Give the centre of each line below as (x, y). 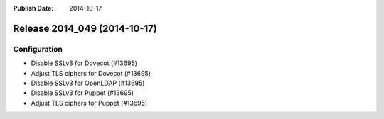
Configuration (38, 49)
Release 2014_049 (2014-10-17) (85, 28)
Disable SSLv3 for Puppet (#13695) (82, 93)
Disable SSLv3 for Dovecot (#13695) (84, 63)
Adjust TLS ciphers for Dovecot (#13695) (91, 73)
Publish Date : (33, 8)
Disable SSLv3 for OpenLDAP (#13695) (88, 83)
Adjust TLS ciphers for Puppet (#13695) (89, 103)
